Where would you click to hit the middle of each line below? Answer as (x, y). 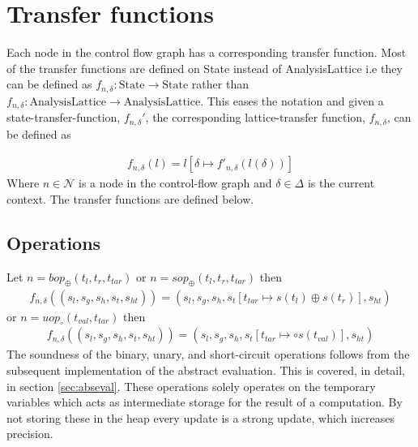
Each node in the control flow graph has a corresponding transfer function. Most (207, 52)
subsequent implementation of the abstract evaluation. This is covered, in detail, (206, 370)
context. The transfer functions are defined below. (130, 198)
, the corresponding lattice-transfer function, (255, 117)
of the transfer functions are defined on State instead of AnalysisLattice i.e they (205, 68)
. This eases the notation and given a (292, 100)
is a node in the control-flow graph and (175, 183)
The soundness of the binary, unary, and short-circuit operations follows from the (208, 354)
